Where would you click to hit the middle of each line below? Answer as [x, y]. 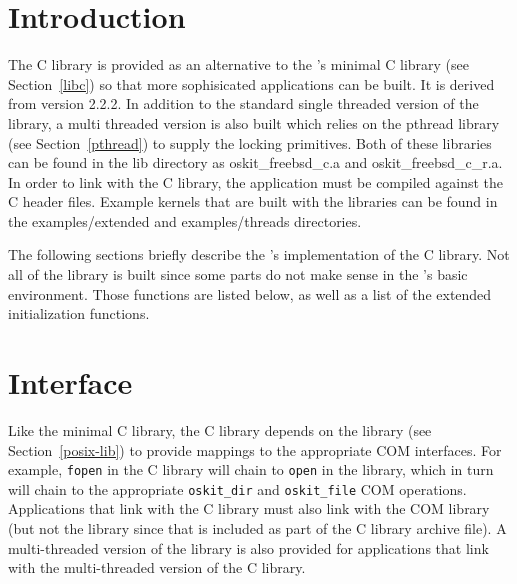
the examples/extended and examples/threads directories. [185, 220]
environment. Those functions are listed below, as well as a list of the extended [250, 293]
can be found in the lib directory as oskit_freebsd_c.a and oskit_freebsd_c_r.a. [255, 162]
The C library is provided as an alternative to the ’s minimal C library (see [238, 64]
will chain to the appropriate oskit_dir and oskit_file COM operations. [237, 488]
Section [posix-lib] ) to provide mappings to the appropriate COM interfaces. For [255, 449]
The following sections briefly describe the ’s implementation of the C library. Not [259, 254]
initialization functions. [79, 313]
